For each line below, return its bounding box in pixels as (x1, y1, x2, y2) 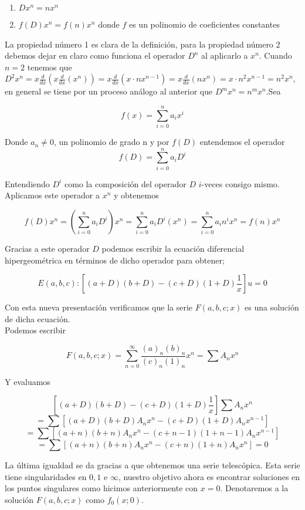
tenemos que (27, 60, 72, 73)
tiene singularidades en (5, 470, 87, 482)
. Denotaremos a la (220, 482, 289, 494)
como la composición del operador (64, 177, 187, 190)
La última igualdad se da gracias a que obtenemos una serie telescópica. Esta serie (5, 459, 300, 471)
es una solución (245, 301, 299, 313)
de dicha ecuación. (5, 312, 70, 325)
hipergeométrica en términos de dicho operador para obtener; (5, 254, 225, 266)
